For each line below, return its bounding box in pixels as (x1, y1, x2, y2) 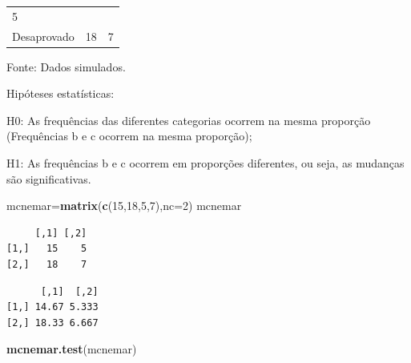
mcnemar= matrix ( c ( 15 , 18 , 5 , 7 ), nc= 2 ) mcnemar (6, 197, 242, 214)
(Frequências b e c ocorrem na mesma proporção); (6, 127, 252, 144)
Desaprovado (12, 27, 75, 44)
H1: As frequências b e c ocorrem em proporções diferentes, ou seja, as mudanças (6, 155, 405, 171)
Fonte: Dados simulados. (6, 58, 126, 75)
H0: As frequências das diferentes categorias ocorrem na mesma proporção (6, 111, 371, 128)
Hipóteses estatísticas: (6, 85, 115, 102)
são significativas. (6, 170, 91, 187)
